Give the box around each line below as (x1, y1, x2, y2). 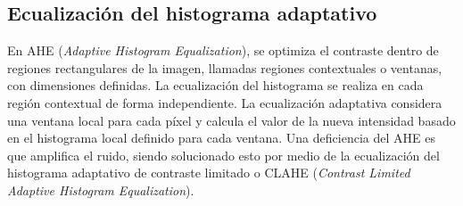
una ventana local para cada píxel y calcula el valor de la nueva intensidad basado (7, 111, 456, 129)
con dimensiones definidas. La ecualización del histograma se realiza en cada (7, 76, 424, 95)
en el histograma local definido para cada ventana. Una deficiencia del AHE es (7, 128, 435, 147)
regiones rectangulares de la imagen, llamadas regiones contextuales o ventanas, (7, 58, 442, 77)
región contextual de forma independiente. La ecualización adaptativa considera (7, 93, 442, 111)
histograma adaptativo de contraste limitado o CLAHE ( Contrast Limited (7, 163, 410, 182)
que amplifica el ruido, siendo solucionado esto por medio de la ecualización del (7, 145, 440, 164)
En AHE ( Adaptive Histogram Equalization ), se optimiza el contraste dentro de (7, 41, 439, 60)
